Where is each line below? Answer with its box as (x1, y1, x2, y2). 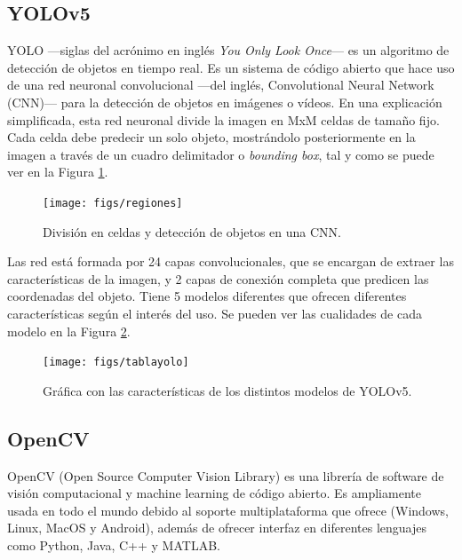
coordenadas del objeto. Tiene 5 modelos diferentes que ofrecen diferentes (7, 287, 407, 305)
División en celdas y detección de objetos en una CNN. (43, 222, 342, 241)
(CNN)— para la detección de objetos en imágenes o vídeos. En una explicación (7, 92, 442, 111)
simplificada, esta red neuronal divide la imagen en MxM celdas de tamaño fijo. (7, 110, 440, 129)
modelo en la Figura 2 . (7, 321, 131, 340)
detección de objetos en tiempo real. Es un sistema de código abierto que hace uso (7, 58, 455, 76)
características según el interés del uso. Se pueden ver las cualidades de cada (7, 304, 422, 322)
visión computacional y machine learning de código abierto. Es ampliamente (7, 484, 421, 502)
